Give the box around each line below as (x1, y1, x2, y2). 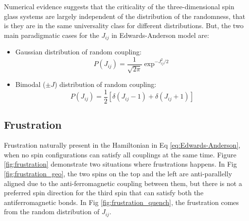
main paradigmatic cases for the (4, 30, 99, 40)
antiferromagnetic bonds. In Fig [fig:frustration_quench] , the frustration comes (4, 197, 239, 207)
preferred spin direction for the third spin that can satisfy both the (4, 187, 204, 198)
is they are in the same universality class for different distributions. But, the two (4, 20, 244, 31)
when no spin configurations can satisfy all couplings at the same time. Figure (4, 149, 236, 159)
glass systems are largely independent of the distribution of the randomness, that (4, 11, 246, 21)
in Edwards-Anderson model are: (111, 30, 209, 40)
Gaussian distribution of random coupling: (15, 47, 142, 57)
